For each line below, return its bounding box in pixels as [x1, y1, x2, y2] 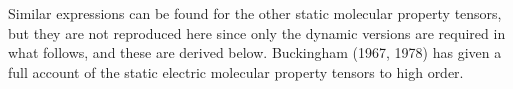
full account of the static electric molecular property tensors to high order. [8, 61, 464, 82]
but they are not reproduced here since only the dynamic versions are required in [8, 22, 506, 43]
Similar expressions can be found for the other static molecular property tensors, [8, 3, 502, 23]
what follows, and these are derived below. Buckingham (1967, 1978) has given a [8, 42, 502, 63]
